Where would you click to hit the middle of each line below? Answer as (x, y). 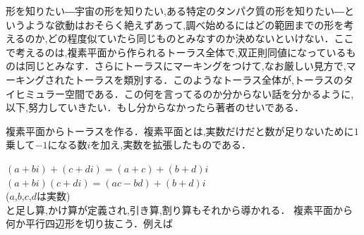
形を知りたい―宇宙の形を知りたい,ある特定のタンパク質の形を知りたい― (175, 11)
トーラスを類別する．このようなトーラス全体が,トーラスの (209, 79)
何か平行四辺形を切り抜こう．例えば (89, 223)
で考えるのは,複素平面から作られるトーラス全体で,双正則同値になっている (176, 52)
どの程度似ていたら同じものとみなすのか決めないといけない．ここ (201, 38)
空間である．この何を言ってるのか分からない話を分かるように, (209, 93)
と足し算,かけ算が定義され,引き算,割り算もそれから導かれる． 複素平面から (180, 209)
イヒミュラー (35, 93)
